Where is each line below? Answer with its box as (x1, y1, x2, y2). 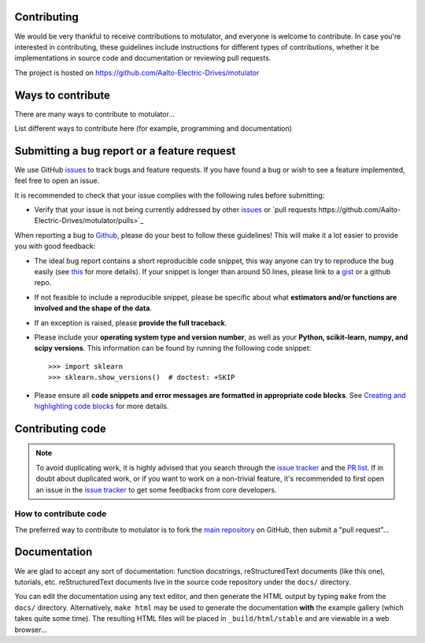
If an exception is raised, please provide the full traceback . (34, 318, 227, 327)
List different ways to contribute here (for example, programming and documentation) (14, 123, 293, 133)
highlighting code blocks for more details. (34, 401, 169, 411)
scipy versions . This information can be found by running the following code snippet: (34, 344, 312, 353)
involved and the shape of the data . (34, 303, 153, 313)
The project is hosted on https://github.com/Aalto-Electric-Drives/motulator (14, 68, 260, 77)
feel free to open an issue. (14, 176, 100, 185)
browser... (14, 625, 47, 634)
